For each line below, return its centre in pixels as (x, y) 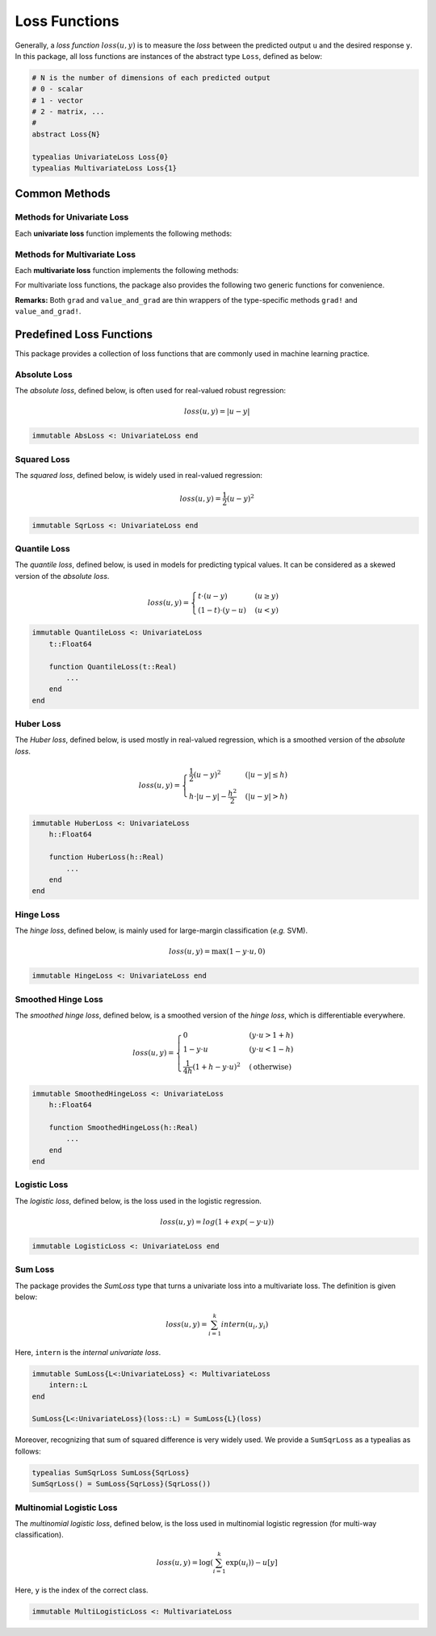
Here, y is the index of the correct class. (82, 1590)
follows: (28, 1451)
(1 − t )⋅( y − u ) (222, 610)
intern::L (68, 1385)
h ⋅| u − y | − (208, 796)
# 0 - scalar (58, 89)
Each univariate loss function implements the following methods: (124, 233)
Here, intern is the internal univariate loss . (88, 1352)
